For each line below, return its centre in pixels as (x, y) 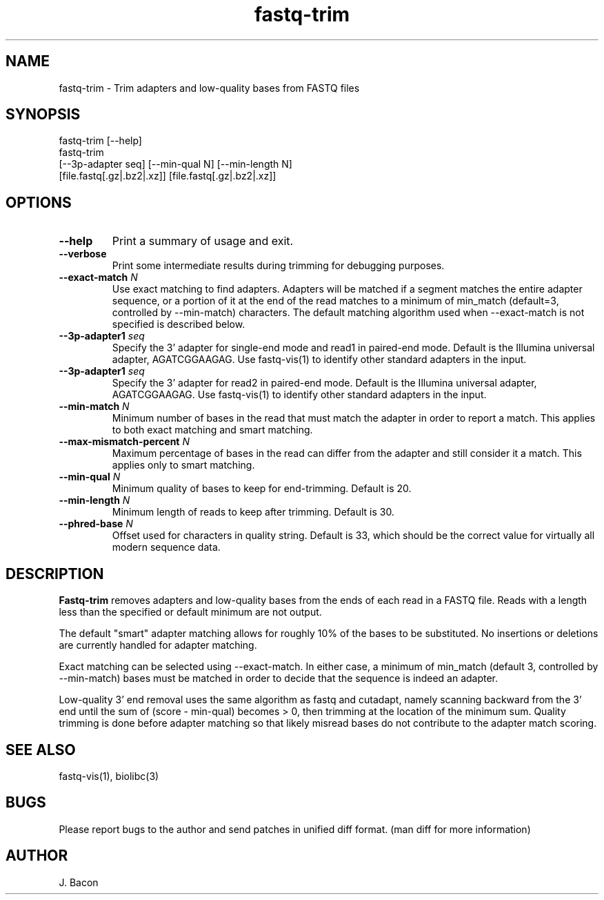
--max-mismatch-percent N (124, 442)
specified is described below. (179, 324)
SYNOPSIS (43, 115)
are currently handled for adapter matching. (158, 645)
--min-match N (94, 407)
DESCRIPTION (55, 574)
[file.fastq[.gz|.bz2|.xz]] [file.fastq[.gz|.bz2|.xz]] (168, 176)
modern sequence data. (166, 547)
